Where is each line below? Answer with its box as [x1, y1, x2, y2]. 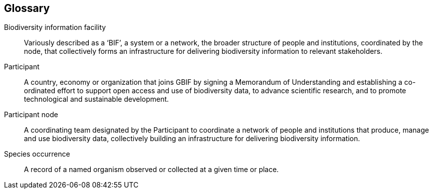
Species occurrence [4, 150, 70, 159]
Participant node [4, 110, 58, 119]
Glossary [4, 2, 50, 14]
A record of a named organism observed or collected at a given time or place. [24, 165, 279, 174]
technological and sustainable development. [24, 95, 169, 104]
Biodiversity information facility [4, 23, 106, 32]
